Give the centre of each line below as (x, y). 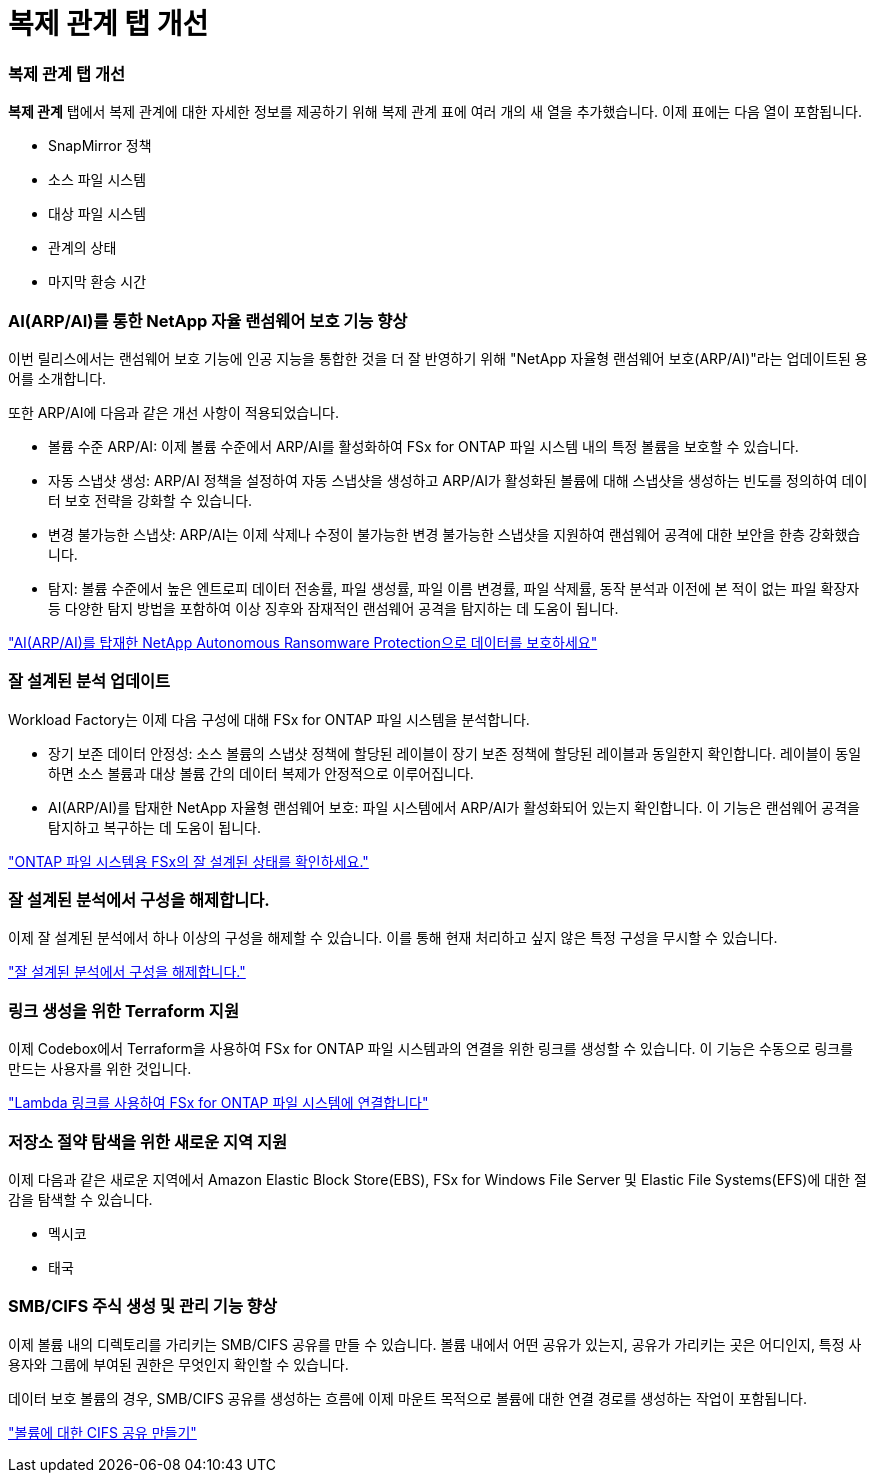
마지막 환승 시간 (97, 282)
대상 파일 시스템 (97, 214)
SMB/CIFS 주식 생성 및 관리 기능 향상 (142, 1306)
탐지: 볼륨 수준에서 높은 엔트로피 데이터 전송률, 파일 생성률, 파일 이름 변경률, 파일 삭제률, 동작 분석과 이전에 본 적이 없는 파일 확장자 (454, 588)
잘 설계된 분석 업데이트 (89, 681)
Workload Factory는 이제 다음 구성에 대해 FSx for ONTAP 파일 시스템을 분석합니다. (269, 719)
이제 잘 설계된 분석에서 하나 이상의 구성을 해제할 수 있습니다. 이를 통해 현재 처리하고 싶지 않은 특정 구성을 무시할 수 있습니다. (393, 938)
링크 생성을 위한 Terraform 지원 (123, 1010)
